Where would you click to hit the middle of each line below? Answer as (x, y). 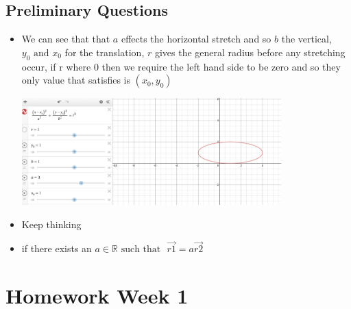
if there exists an (57, 248)
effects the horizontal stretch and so (196, 39)
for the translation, (105, 52)
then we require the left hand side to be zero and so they (221, 66)
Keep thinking (51, 224)
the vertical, (306, 39)
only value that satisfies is (76, 80)
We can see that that (66, 39)
